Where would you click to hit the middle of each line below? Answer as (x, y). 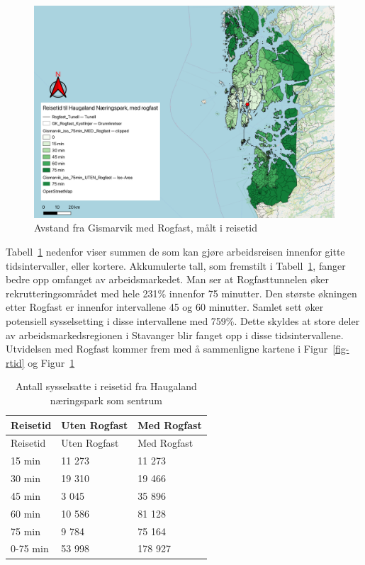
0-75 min (30, 548)
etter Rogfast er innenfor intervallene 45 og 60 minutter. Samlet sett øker (165, 307)
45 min (26, 495)
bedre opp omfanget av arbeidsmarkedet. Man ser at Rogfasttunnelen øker (168, 279)
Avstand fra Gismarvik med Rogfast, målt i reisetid (146, 228)
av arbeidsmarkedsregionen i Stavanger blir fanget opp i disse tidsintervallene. (175, 335)
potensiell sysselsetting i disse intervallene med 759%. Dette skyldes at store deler (183, 320)
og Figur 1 (51, 362)
